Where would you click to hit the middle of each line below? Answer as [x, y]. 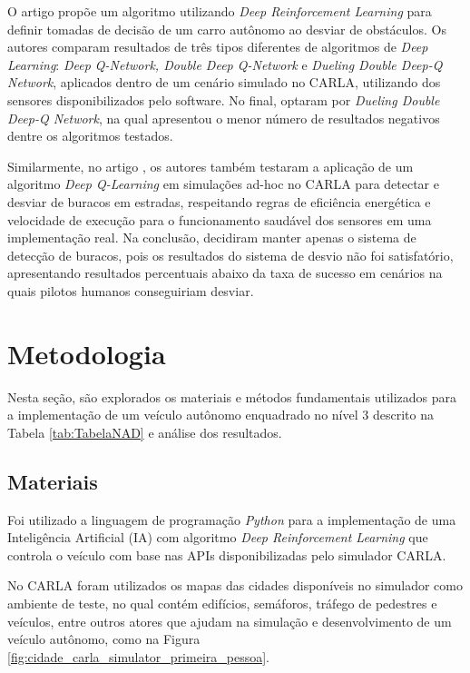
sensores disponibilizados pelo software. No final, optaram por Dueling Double [224, 99]
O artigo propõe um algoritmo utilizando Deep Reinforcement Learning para [220, 11]
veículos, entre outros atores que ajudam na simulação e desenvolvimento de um [230, 621]
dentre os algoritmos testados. [90, 136]
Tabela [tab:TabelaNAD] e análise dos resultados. [145, 432]
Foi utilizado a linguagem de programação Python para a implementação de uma [232, 519]
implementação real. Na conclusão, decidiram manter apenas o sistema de [212, 238]
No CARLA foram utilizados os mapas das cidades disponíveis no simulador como [235, 585]
